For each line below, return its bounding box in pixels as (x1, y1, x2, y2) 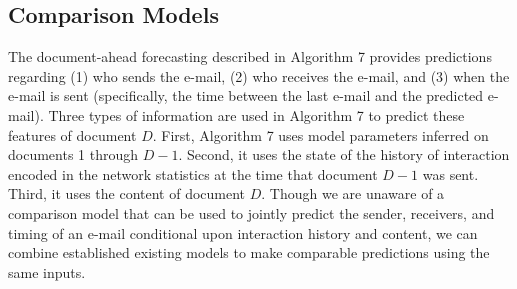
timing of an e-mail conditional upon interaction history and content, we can (8, 222, 478, 243)
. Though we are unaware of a (261, 183, 445, 204)
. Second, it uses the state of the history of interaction (178, 144, 510, 165)
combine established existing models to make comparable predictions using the (8, 242, 490, 263)
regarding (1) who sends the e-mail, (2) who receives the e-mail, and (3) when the (8, 65, 510, 86)
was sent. (422, 163, 479, 184)
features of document (8, 124, 137, 145)
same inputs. (8, 261, 86, 282)
